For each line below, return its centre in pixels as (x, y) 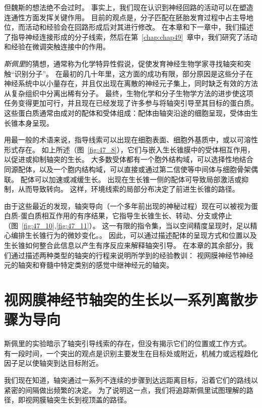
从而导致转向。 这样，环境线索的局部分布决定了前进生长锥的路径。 (128, 189)
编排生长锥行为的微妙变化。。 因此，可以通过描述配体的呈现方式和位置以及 (134, 235)
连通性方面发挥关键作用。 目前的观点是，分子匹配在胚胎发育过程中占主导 (125, 17)
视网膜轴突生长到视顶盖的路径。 (78, 400)
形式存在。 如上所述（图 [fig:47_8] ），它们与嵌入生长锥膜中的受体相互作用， (129, 149)
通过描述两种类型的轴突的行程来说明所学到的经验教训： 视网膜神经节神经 (132, 255)
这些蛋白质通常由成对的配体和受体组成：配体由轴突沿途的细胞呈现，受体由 (127, 112)
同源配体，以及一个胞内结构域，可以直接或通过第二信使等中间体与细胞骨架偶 (131, 169)
